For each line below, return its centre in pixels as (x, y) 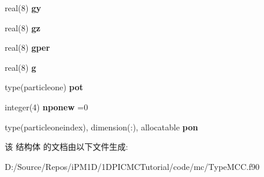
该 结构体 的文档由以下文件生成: (67, 147)
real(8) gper (27, 47)
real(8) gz (23, 27)
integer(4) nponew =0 (47, 106)
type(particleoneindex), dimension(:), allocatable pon (101, 127)
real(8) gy (23, 8)
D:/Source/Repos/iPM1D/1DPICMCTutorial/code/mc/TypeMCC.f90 (132, 166)
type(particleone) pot (44, 87)
